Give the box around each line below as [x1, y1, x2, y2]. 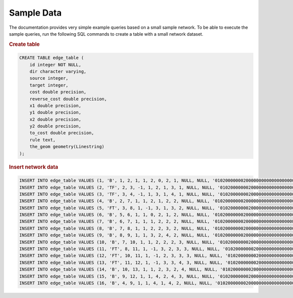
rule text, [29, 137, 56, 143]
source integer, [29, 76, 68, 81]
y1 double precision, [29, 110, 82, 115]
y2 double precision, [29, 124, 82, 129]
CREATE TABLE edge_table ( [19, 55, 84, 61]
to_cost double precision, [29, 130, 95, 136]
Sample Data [9, 7, 62, 18]
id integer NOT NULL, [29, 62, 82, 67]
